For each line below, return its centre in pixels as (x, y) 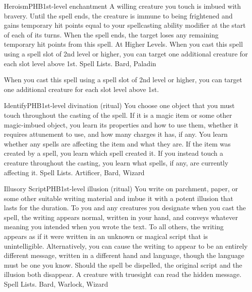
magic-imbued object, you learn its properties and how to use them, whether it (121, 124)
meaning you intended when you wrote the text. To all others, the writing (114, 227)
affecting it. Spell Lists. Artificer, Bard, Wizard (74, 172)
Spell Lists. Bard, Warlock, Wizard (56, 284)
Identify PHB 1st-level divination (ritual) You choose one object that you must (119, 105)
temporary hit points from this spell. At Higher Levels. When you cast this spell (124, 44)
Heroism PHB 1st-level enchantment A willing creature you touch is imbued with (123, 6)
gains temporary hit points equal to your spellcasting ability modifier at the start (125, 25)
